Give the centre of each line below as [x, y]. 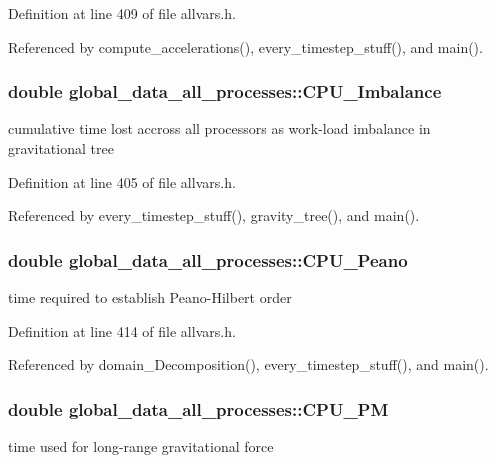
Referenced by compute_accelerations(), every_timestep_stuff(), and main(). [245, 46]
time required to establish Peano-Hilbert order [150, 297]
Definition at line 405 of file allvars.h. [122, 181]
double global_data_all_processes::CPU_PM [198, 408]
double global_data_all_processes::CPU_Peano [208, 259]
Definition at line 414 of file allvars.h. [122, 330]
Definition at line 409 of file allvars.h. [122, 13]
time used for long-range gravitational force [141, 446]
